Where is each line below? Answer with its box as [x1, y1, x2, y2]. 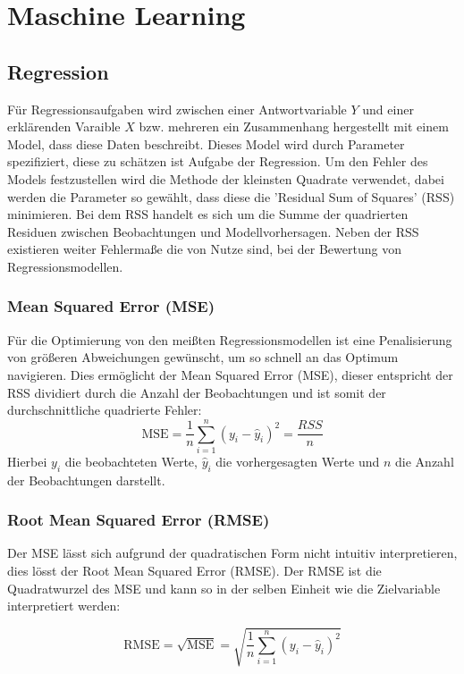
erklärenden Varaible [7, 117, 121, 136]
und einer [362, 99, 414, 118]
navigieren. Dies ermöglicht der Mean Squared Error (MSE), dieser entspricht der [7, 365, 453, 383]
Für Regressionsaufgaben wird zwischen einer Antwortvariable [7, 99, 347, 118]
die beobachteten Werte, [64, 451, 198, 470]
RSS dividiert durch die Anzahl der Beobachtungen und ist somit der [7, 383, 386, 401]
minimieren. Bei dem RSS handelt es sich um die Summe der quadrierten [7, 205, 409, 223]
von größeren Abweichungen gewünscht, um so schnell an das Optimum [7, 348, 399, 366]
